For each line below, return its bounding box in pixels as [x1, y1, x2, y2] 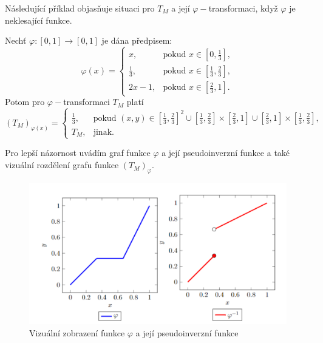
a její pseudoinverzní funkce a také [161, 146, 290, 159]
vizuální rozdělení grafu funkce [5, 158, 119, 171]
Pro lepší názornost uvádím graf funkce [5, 146, 151, 159]
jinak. [93, 127, 114, 137]
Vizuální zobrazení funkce [29, 326, 125, 339]
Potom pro [5, 95, 45, 108]
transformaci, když [208, 2, 278, 14]
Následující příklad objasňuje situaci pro [5, 2, 155, 14]
